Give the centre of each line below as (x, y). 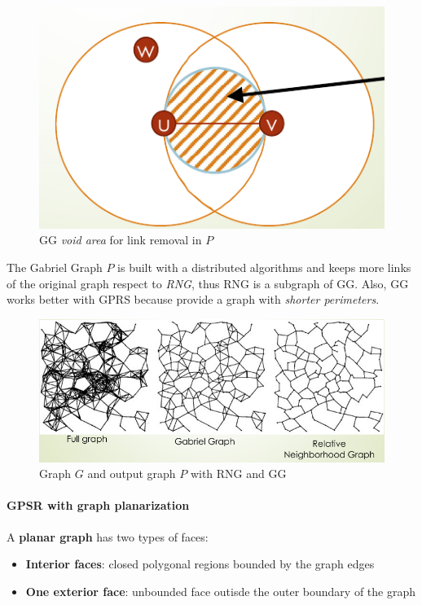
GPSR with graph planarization (98, 505)
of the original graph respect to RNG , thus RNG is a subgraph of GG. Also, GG (208, 283)
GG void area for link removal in (121, 240)
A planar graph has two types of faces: (108, 536)
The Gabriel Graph (55, 267)
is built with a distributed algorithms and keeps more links (264, 267)
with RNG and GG (238, 473)
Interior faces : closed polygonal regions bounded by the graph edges (200, 564)
